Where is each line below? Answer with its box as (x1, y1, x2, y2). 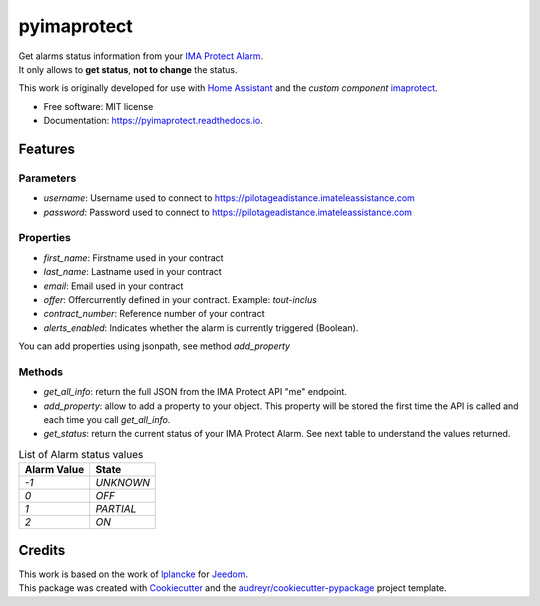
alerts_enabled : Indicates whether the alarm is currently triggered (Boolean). (43, 321, 359, 334)
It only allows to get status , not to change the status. (18, 63, 238, 75)
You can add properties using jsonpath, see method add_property (18, 340, 290, 352)
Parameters (18, 171, 77, 185)
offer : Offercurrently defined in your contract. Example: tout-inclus (43, 293, 317, 305)
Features (18, 140, 75, 157)
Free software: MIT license (43, 100, 154, 112)
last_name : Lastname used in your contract (43, 266, 222, 278)
